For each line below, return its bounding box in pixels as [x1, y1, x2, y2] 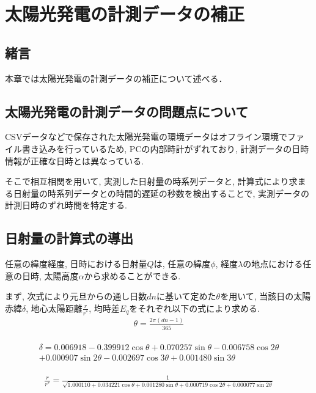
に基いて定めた [156, 290, 216, 303]
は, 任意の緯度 [153, 257, 211, 270]
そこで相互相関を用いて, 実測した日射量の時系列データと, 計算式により [5, 175, 289, 188]
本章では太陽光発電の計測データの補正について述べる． [5, 72, 227, 84]
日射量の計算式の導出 [5, 229, 133, 248]
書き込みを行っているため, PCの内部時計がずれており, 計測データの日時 [21, 142, 309, 155]
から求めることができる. [84, 269, 181, 282]
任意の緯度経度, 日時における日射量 [5, 257, 147, 270]
